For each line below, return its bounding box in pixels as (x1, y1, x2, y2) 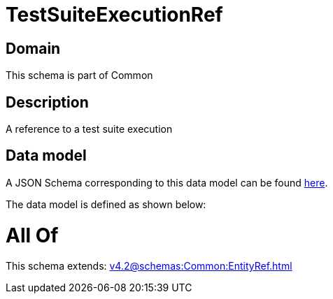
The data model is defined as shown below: (6, 198, 206, 210)
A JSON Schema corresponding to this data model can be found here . (6, 176, 328, 189)
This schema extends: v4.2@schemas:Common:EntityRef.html (6, 260, 292, 272)
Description (6, 93, 89, 111)
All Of (6, 223, 59, 247)
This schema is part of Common (6, 69, 153, 82)
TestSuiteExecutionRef (6, 3, 223, 27)
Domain (6, 39, 61, 57)
